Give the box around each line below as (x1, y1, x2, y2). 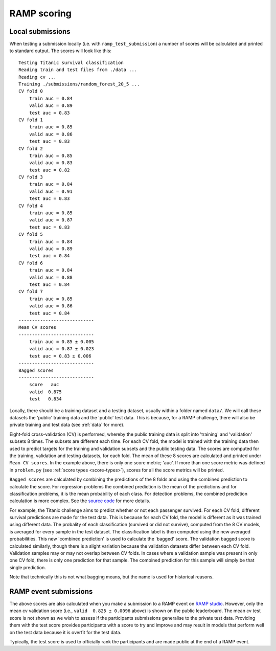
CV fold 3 (18, 174, 43, 180)
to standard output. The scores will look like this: (9, 48, 112, 54)
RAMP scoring (9, 8, 72, 19)
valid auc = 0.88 (29, 274, 73, 280)
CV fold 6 (18, 260, 43, 266)
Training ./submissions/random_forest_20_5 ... (18, 81, 140, 87)
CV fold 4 (18, 203, 43, 209)
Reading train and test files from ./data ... (18, 67, 137, 73)
